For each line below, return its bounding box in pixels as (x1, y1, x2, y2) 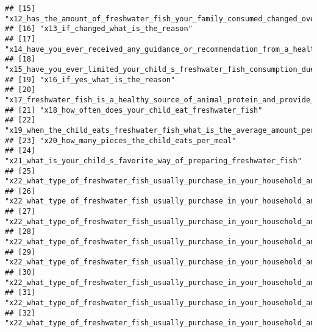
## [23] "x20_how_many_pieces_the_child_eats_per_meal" (5, 136, 237, 145)
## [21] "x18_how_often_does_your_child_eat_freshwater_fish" (5, 105, 263, 115)
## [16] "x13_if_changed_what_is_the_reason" (5, 24, 193, 34)
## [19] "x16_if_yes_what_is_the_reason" (5, 75, 176, 84)
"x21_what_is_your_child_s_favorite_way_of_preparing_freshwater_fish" (5, 156, 302, 165)
